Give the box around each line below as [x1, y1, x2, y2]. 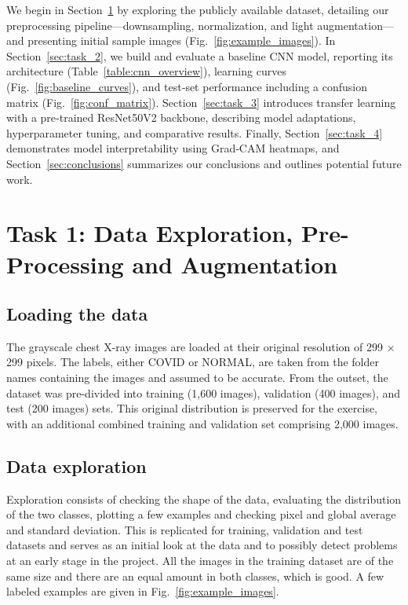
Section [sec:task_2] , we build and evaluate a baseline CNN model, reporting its [6, 47, 393, 64]
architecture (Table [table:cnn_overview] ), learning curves [6, 63, 286, 79]
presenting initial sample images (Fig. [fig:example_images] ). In [27, 32, 336, 49]
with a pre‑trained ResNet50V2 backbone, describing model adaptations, [6, 109, 356, 126]
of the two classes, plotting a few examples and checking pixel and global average [6, 506, 396, 522]
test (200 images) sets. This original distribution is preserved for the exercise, [6, 400, 378, 416]
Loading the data [6, 302, 148, 326]
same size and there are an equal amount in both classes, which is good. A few [6, 567, 384, 584]
